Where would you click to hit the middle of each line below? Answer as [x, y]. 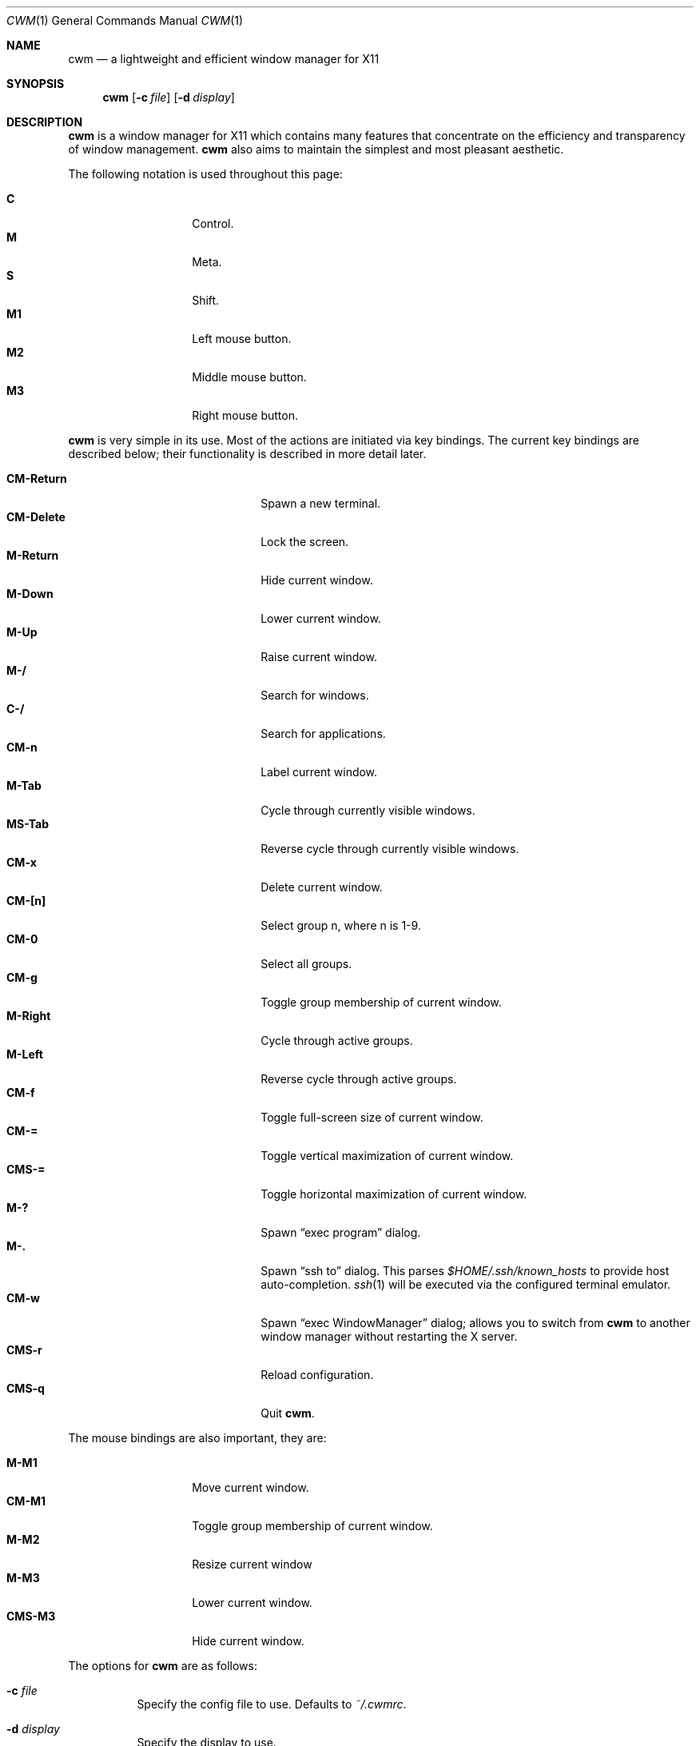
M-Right [29, 1016]
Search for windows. [315, 695]
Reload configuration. [317, 1375]
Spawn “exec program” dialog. [341, 1232]
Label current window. [319, 772]
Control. [213, 223]
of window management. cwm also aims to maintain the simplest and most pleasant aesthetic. [316, 149]
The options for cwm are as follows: [163, 1666]
